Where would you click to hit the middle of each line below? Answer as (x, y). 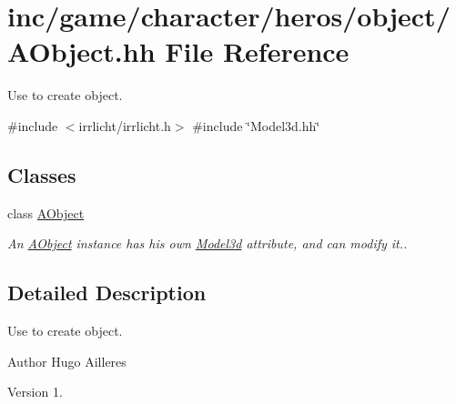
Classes (42, 174)
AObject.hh (81, 51)
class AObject (46, 212)
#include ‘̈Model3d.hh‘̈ (256, 125)
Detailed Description (107, 293)
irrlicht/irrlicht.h (125, 125)
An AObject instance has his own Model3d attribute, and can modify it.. (208, 243)
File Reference (257, 51)
